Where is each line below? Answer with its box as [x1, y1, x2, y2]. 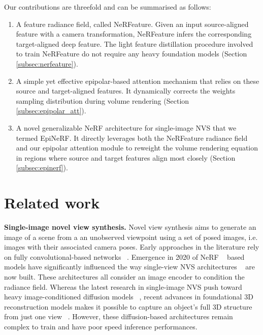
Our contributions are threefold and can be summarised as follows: [4, 2, 211, 12]
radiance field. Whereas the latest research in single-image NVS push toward [4, 281, 242, 292]
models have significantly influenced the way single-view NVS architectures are [4, 261, 255, 272]
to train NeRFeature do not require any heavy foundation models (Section [16, 48, 247, 59]
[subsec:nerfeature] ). [16, 58, 78, 69]
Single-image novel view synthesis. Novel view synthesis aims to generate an [4, 222, 256, 232]
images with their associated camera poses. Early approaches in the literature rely [4, 241, 259, 252]
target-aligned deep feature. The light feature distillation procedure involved [16, 38, 253, 49]
